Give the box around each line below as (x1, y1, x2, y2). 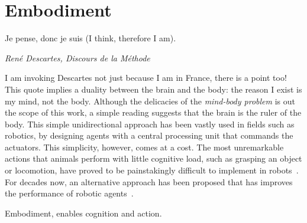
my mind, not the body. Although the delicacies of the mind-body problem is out (5, 94, 295, 107)
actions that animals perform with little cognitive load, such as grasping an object (5, 152, 302, 165)
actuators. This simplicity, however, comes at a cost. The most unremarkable (5, 140, 284, 153)
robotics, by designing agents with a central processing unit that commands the (5, 129, 293, 142)
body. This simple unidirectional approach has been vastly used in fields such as (5, 117, 295, 130)
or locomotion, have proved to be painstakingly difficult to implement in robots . (5, 164, 299, 176)
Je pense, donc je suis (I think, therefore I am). (5, 32, 176, 44)
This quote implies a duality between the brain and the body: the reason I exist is (5, 83, 302, 95)
